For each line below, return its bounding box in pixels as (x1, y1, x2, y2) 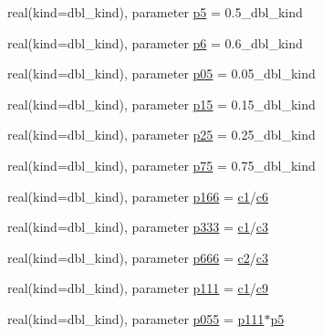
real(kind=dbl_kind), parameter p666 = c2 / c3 (7, 247, 269, 267)
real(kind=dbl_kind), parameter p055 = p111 (7, 309, 265, 328)
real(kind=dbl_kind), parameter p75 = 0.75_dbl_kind (7, 155, 316, 174)
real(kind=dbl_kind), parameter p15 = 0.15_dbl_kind (7, 94, 316, 113)
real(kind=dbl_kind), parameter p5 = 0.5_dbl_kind (7, 3, 303, 21)
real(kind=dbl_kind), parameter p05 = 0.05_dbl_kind (7, 64, 316, 83)
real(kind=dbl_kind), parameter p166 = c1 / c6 (7, 186, 269, 205)
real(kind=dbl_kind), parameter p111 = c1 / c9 (7, 278, 269, 298)
